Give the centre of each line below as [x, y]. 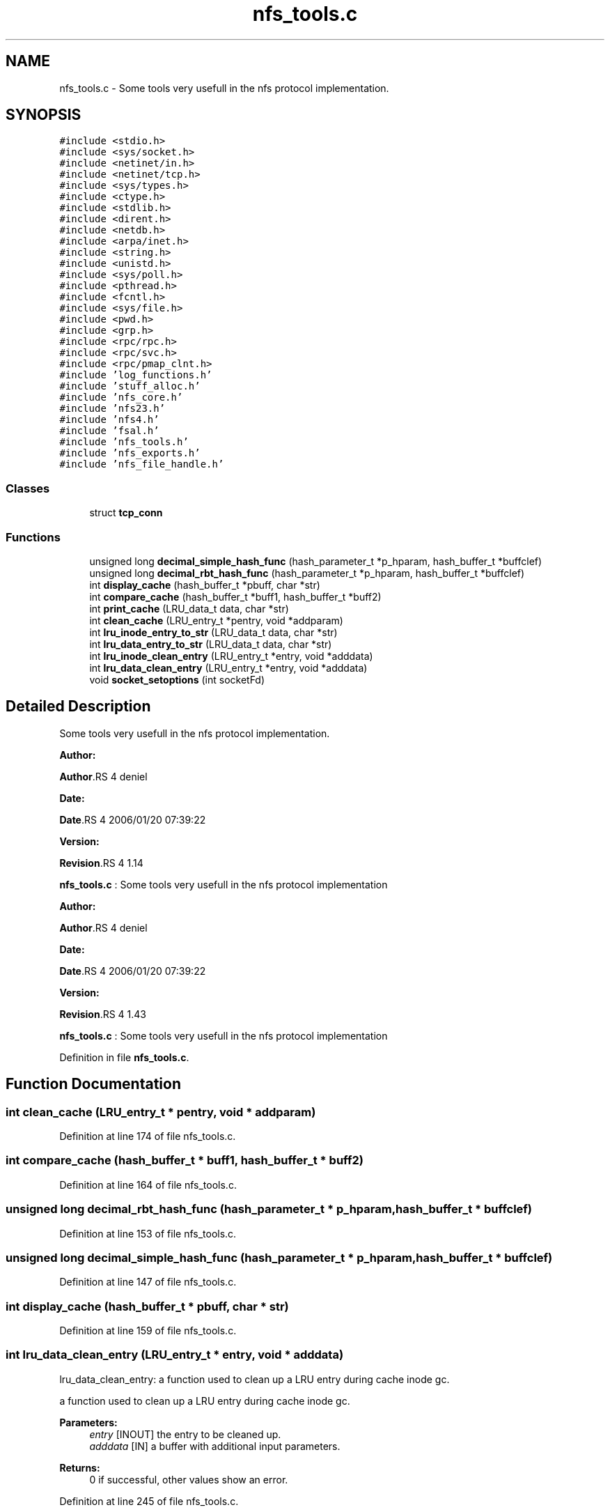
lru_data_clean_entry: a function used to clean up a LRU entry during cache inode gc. [255, 1379]
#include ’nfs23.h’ [112, 409]
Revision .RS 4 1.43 [103, 1014]
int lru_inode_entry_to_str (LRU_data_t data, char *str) [213, 632]
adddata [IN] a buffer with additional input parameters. [215, 1446]
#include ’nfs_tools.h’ [124, 442]
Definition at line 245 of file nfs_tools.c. [149, 1501]
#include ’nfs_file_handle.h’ [142, 464]
